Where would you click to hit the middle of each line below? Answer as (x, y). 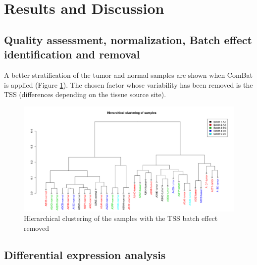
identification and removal (72, 54)
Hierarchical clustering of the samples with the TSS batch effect (121, 218)
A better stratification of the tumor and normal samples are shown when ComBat (128, 75)
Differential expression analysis (85, 254)
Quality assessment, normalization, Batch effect (128, 39)
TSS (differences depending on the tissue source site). (85, 94)
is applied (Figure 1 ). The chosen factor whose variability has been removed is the (128, 84)
